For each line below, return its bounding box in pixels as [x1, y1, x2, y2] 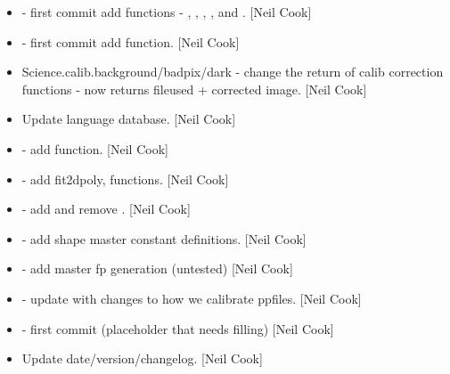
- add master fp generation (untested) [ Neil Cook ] [21, 259, 293, 278]
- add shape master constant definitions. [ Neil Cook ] [21, 229, 307, 248]
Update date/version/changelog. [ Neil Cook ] [21, 349, 263, 368]
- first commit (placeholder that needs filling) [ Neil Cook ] [21, 319, 334, 337]
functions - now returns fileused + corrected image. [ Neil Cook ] [21, 79, 367, 98]
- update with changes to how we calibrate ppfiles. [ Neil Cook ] [21, 289, 362, 307]
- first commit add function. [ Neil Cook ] [21, 32, 240, 51]
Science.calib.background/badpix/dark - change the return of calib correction [21, 62, 444, 81]
